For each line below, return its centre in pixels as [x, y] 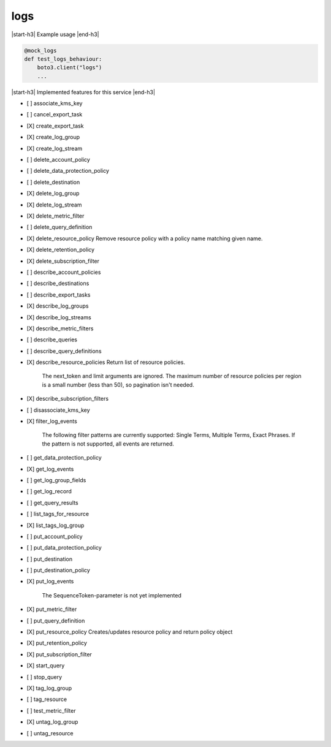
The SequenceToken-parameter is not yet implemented [112, 595]
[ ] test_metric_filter [51, 710]
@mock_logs [40, 50]
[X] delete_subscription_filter [63, 261]
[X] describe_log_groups [58, 306]
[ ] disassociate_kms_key [58, 410]
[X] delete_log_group [53, 194]
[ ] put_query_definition [56, 620]
